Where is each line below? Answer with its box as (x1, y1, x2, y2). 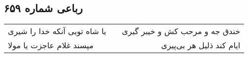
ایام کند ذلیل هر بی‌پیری (161, 39, 241, 51)
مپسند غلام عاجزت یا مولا (8, 39, 94, 51)
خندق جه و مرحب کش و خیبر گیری (122, 25, 241, 37)
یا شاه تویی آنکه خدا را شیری (8, 25, 106, 37)
